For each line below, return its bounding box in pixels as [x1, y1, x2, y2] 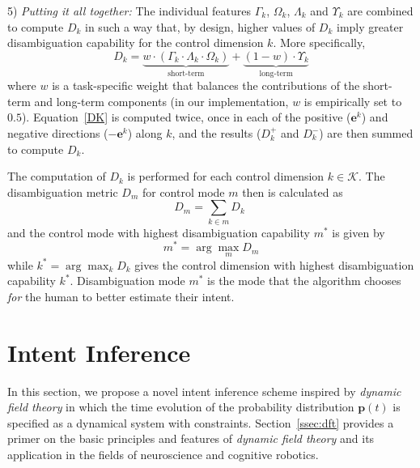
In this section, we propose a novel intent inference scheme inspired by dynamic [7, 382, 401, 399]
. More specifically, [273, 34, 366, 51]
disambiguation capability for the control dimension [7, 34, 264, 51]
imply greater [337, 18, 404, 35]
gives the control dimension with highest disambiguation [134, 256, 414, 273]
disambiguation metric [7, 183, 118, 200]
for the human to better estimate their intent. [7, 287, 235, 304]
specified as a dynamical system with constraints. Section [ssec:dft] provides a [7, 414, 394, 431]
